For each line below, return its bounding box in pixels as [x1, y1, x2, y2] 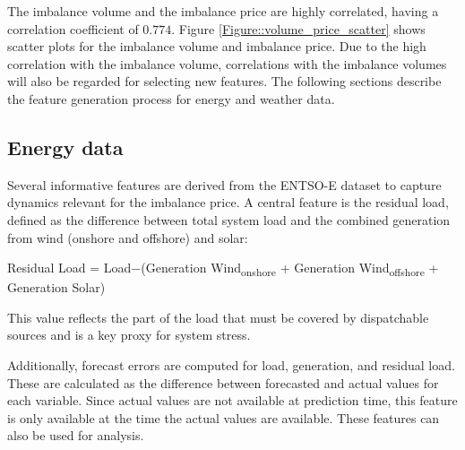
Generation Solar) [7, 278, 106, 297]
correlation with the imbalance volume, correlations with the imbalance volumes [7, 54, 447, 73]
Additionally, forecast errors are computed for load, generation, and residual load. [7, 356, 455, 375]
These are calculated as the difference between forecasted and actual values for [7, 373, 439, 392]
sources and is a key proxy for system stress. [7, 325, 251, 344]
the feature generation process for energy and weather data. [7, 89, 335, 108]
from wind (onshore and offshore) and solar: [7, 228, 248, 247]
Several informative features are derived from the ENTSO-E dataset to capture [7, 175, 442, 194]
